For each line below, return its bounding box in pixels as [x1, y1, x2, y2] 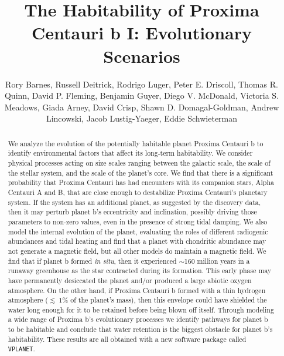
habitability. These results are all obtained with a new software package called [8, 334, 247, 344]
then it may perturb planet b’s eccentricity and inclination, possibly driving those [8, 207, 257, 217]
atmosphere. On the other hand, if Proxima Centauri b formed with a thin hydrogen [8, 285, 266, 295]
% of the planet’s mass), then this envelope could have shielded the [62, 295, 267, 305]
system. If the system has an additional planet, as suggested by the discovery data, [8, 197, 261, 207]
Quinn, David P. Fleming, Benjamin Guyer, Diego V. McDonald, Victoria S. [4, 89, 279, 102]
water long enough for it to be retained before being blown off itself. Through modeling [8, 304, 274, 314]
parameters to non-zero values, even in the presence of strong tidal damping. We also [8, 216, 268, 226]
